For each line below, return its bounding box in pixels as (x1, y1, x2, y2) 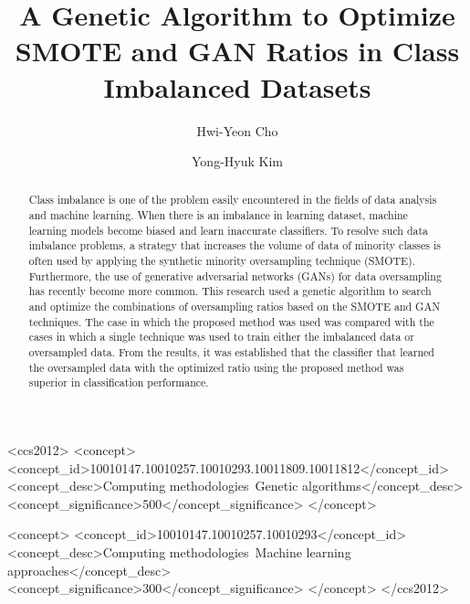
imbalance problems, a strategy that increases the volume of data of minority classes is (28, 238, 441, 253)
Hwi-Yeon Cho (196, 121, 278, 140)
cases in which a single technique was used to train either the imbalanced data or (28, 329, 414, 344)
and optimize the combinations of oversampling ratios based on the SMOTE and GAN (28, 299, 441, 314)
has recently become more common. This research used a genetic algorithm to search (28, 283, 432, 299)
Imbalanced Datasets (103, 68, 371, 105)
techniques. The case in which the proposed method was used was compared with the (28, 313, 434, 329)
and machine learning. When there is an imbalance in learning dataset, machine (28, 207, 408, 223)
